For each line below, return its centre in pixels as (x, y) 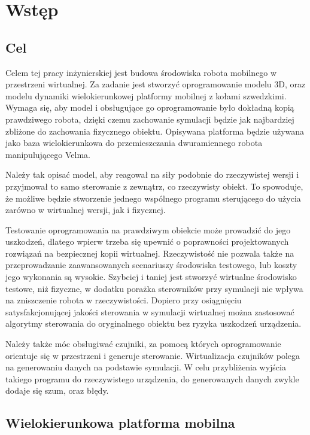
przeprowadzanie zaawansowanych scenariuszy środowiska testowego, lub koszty (151, 265)
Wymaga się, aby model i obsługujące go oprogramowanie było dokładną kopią (150, 107)
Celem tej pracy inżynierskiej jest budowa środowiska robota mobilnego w (141, 72)
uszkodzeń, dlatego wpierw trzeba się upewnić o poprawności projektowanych (147, 241)
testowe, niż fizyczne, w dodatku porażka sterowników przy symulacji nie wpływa (154, 288)
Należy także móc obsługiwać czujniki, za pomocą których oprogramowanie (143, 344)
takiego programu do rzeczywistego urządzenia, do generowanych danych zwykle (152, 378)
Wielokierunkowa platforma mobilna (120, 423)
